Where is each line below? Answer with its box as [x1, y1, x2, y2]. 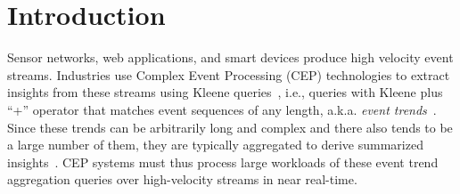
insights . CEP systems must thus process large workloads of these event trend [7, 152, 439, 171]
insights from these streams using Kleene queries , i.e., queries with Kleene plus [7, 83, 443, 101]
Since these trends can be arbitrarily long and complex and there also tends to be [7, 117, 453, 136]
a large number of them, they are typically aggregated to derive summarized [7, 135, 423, 154]
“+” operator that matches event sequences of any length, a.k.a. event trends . [7, 100, 437, 118]
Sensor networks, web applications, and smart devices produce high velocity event [7, 48, 454, 67]
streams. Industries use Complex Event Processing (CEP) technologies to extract [7, 65, 450, 84]
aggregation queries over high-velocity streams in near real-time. [7, 170, 357, 189]
